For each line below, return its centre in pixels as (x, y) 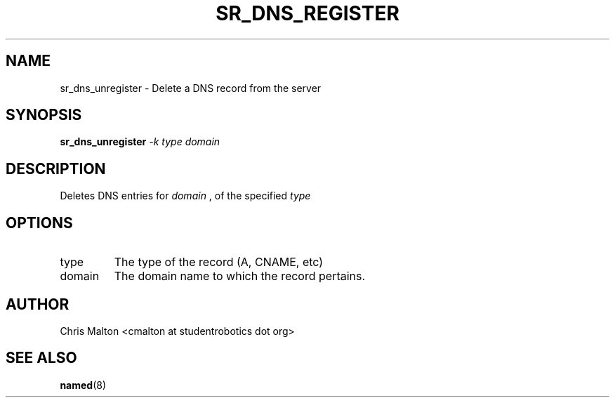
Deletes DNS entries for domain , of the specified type (185, 196)
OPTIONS (39, 223)
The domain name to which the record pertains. (240, 276)
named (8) (83, 385)
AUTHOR (38, 304)
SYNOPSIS (44, 115)
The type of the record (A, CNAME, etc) (219, 262)
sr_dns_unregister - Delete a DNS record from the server (191, 88)
